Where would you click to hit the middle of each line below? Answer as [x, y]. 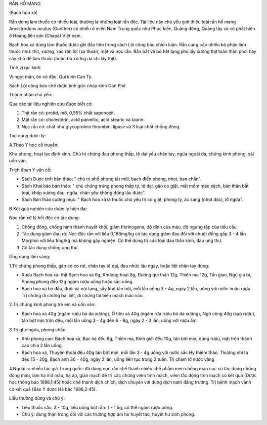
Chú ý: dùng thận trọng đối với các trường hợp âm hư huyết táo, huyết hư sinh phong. [108, 414]
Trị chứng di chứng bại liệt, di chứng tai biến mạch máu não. [83, 296]
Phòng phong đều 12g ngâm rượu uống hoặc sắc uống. [77, 282]
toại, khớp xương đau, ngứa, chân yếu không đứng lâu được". [84, 193]
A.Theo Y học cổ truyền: [34, 145]
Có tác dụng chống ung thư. [50, 247]
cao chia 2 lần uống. [42, 346]
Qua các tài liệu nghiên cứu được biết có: [51, 104]
